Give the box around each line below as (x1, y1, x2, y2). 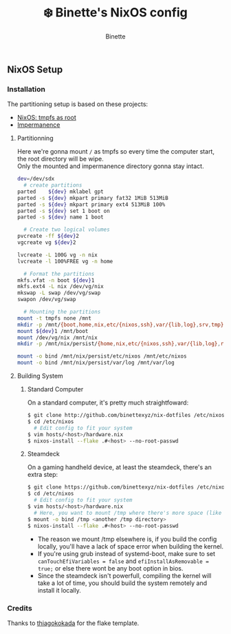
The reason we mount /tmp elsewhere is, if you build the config (37, 535, 217, 543)
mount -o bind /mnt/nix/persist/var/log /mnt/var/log (16, 359, 175, 367)
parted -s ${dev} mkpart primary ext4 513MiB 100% (16, 201, 166, 208)
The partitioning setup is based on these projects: (7, 100, 148, 108)
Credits (7, 603, 32, 613)
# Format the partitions (23, 270, 95, 277)
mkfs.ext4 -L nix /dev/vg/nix (16, 283, 104, 290)
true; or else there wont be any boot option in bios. (37, 564, 184, 572)
